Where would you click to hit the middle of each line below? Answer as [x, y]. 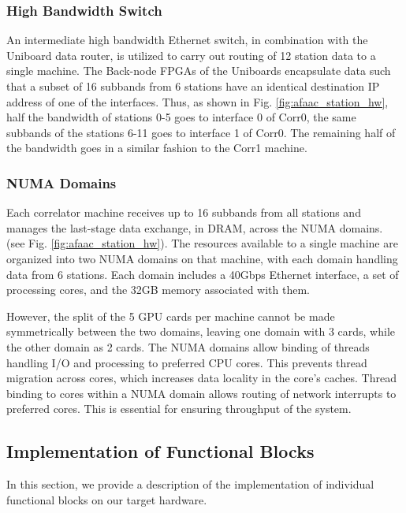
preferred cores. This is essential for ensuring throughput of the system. [179, 409]
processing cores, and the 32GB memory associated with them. [158, 290]
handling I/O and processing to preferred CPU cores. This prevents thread [187, 362]
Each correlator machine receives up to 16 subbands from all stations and [184, 212]
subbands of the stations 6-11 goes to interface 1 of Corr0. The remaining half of [201, 132]
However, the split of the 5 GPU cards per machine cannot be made [171, 316]
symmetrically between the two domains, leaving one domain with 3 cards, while [201, 331]
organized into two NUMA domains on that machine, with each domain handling [202, 258]
